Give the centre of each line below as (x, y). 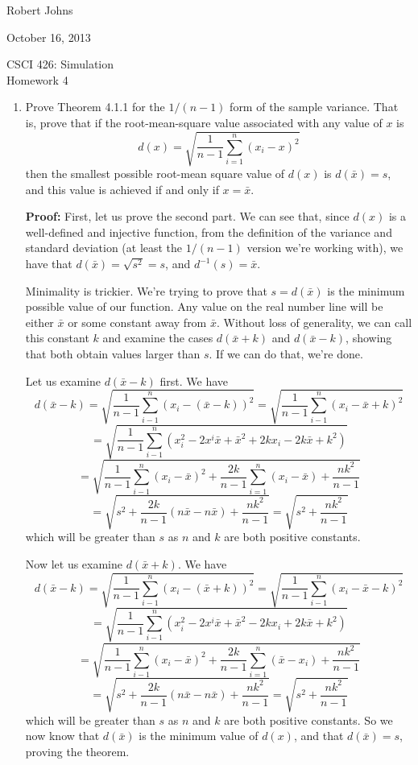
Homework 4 (37, 79)
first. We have (194, 380)
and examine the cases (158, 338)
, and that (319, 736)
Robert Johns (40, 10)
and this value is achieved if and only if (122, 189)
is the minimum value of (199, 736)
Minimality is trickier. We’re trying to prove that (146, 290)
